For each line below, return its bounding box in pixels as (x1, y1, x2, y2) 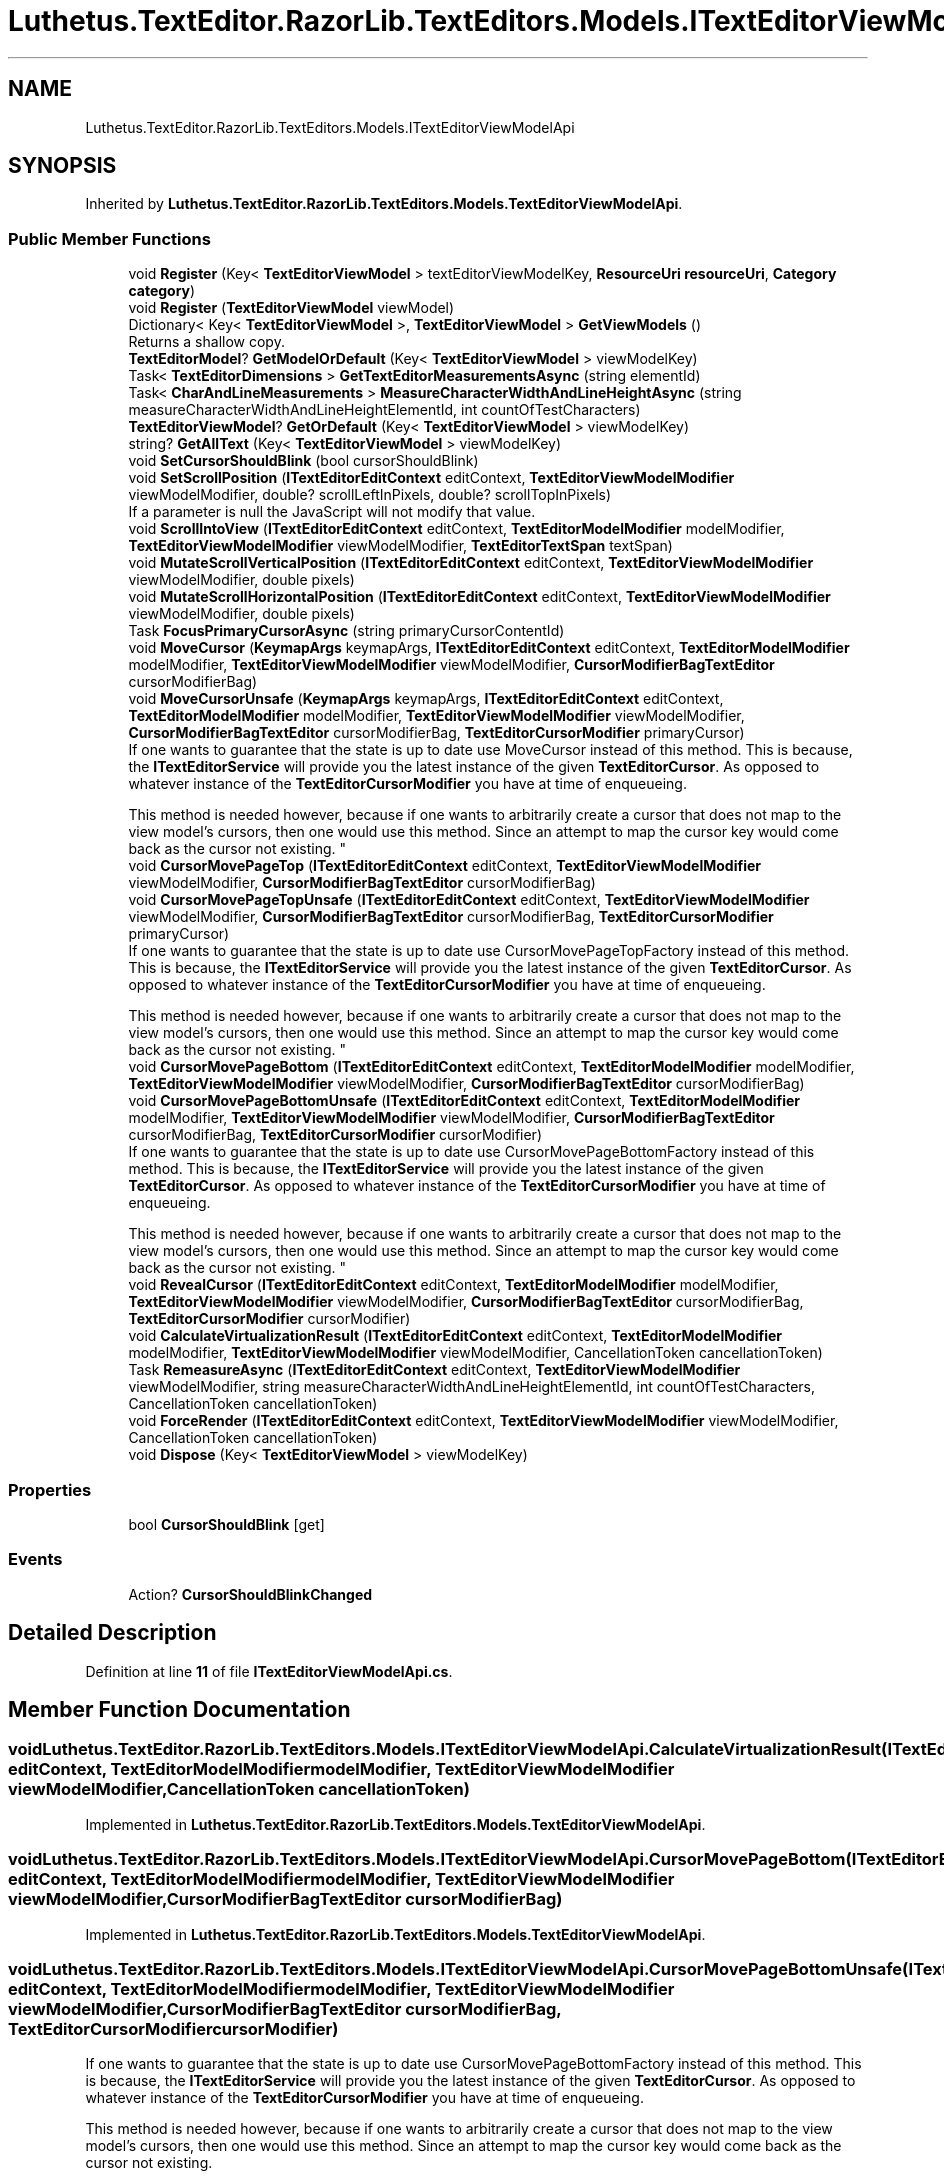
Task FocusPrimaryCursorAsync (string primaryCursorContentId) (128, 622, 565, 640)
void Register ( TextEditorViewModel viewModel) (128, 299, 455, 317)
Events (8, 1549, 63, 1570)
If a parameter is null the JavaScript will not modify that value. (128, 503, 536, 521)
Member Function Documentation (8, 1696, 351, 1722)
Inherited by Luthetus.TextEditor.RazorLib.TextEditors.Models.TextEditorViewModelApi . (85, 195, 683, 213)
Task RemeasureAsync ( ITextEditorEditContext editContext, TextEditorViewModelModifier (128, 1361, 741, 1379)
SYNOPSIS (8, 153, 117, 179)
